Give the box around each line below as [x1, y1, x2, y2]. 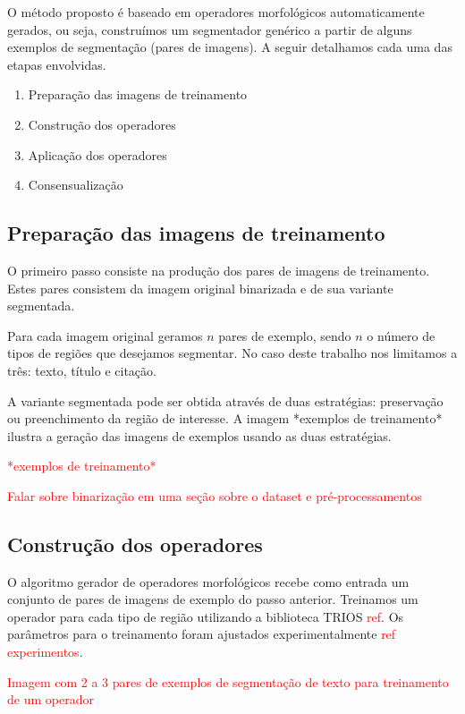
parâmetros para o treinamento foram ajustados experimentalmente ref [7, 625, 396, 643]
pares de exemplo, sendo [218, 326, 351, 344]
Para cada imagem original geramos [7, 326, 203, 344]
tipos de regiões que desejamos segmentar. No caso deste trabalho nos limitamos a [7, 344, 458, 362]
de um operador [7, 690, 94, 709]
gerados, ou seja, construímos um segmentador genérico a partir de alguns [7, 20, 412, 38]
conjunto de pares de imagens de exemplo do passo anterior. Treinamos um [7, 590, 418, 608]
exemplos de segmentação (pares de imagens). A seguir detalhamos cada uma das [7, 38, 452, 56]
